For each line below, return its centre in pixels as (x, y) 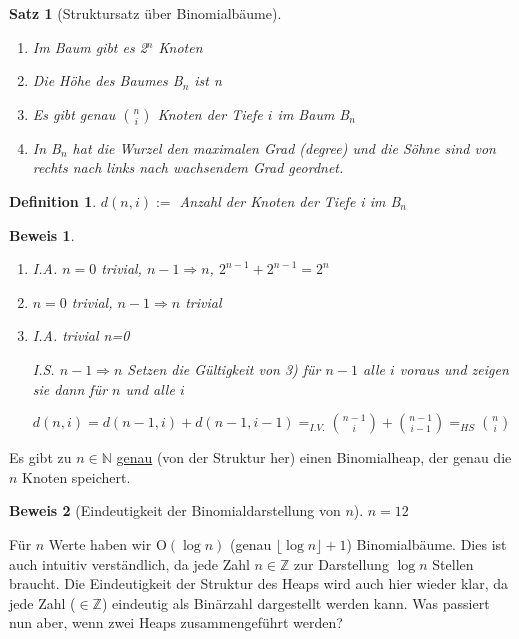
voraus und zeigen (454, 368)
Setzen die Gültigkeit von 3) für (224, 368)
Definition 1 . (53, 200)
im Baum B (313, 113)
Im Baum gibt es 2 (89, 46)
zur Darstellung (341, 563)
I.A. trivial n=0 (81, 335)
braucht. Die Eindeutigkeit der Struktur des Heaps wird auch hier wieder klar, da (259, 583)
